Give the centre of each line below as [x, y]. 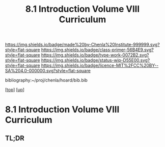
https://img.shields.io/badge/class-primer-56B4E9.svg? [97, 50]
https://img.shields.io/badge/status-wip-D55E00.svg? [96, 60]
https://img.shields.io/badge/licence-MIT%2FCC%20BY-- [100, 65]
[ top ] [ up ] [15, 90]
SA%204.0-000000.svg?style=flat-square [48, 71]
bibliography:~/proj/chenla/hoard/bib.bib [46, 80]
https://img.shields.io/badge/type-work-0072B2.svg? [95, 55]
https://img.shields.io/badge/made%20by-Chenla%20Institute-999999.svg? [82, 45]
